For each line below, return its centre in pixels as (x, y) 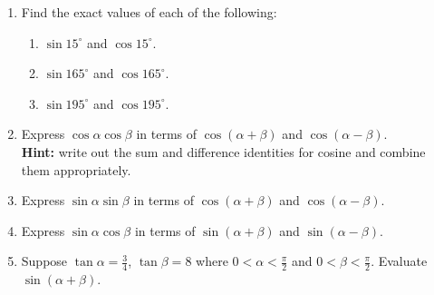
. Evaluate (399, 261)
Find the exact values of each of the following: (149, 12)
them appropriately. (76, 169)
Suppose (44, 261)
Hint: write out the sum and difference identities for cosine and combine (223, 151)
